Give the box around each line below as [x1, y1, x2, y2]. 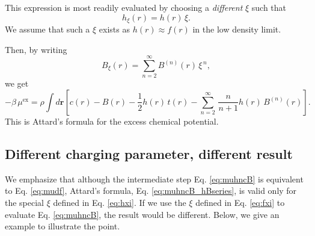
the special [5, 196, 44, 208]
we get [5, 77, 29, 90]
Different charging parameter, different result [5, 144, 293, 163]
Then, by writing [5, 43, 67, 55]
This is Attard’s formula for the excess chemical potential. [5, 114, 219, 127]
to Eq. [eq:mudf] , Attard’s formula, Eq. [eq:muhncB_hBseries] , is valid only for [5, 184, 297, 197]
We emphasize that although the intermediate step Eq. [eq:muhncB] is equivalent [5, 172, 304, 185]
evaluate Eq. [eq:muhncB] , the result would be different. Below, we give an [5, 208, 280, 220]
